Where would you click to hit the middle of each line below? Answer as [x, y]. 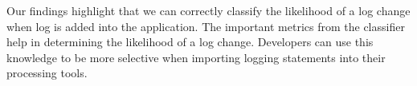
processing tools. [47, 73]
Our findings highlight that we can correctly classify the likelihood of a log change [208, 10]
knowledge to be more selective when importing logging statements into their [196, 57]
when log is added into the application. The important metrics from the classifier [206, 26]
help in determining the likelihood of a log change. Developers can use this [190, 42]
